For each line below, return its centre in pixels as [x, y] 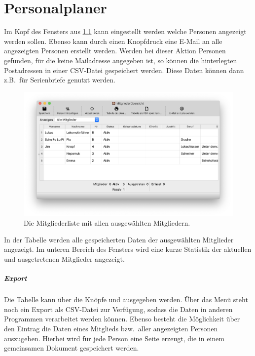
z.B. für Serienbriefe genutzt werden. [60, 80]
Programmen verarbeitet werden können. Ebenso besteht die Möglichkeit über [122, 319]
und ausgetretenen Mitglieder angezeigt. [64, 259]
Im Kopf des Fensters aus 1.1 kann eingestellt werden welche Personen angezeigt [125, 31]
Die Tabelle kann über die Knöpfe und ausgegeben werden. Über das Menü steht [126, 299]
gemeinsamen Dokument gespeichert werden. [72, 348]
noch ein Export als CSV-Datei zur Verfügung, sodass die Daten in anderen [118, 309]
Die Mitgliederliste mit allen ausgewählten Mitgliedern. [107, 223]
